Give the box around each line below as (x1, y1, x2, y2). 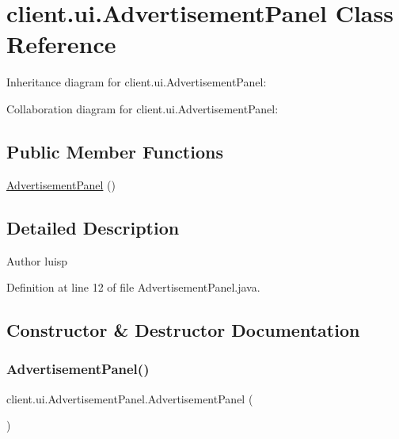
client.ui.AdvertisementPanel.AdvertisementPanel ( (6, 390, 253, 407)
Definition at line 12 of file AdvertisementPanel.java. (6, 279, 260, 296)
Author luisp (6, 252, 68, 269)
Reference (6, 28, 116, 60)
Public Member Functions (6, 139, 223, 163)
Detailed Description (6, 215, 180, 239)
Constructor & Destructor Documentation (6, 318, 360, 342)
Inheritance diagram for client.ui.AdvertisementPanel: (6, 74, 267, 90)
